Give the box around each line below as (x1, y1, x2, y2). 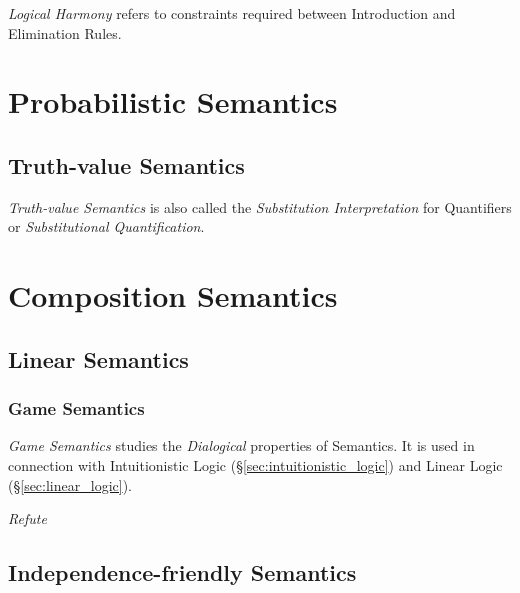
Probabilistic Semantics (8, 81, 338, 122)
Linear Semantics (8, 343, 189, 374)
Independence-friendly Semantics (8, 557, 357, 588)
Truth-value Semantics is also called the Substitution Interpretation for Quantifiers (8, 196, 512, 217)
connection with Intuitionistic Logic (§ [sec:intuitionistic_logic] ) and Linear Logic (8, 454, 503, 475)
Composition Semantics (8, 275, 338, 316)
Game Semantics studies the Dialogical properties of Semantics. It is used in (8, 435, 475, 456)
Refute (8, 508, 47, 529)
